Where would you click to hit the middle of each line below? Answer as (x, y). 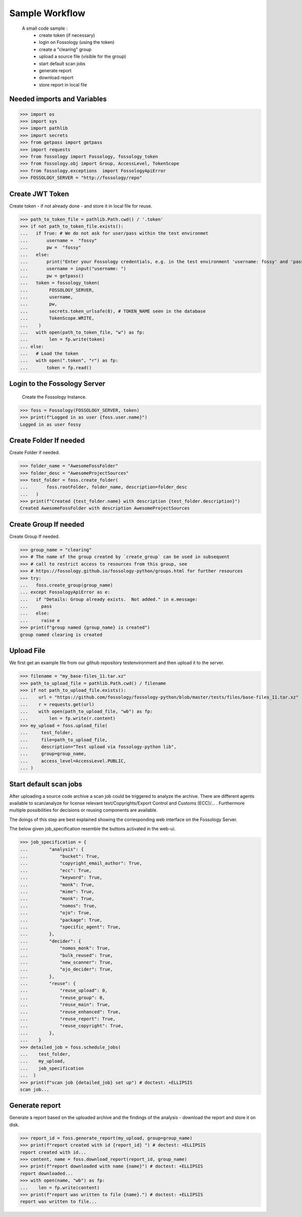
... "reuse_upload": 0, (64, 991)
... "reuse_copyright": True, (72, 1026)
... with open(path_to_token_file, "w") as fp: (82, 332)
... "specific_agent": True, (70, 927)
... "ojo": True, (56, 913)
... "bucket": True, (60, 856)
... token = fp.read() (56, 368)
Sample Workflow (47, 13)
